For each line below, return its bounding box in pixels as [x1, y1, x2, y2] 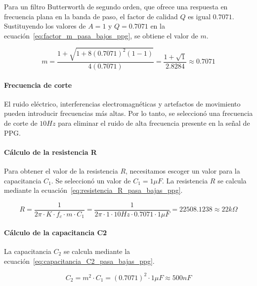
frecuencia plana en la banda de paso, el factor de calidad [4, 11, 178, 21]
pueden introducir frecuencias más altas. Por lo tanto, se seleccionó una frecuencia [4, 108, 253, 118]
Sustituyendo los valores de [4, 21, 86, 31]
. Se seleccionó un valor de [51, 175, 131, 185]
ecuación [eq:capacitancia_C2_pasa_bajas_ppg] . [4, 255, 155, 266]
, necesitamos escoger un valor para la [126, 165, 240, 176]
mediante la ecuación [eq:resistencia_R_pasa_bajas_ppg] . [4, 185, 183, 195]
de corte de [4, 117, 38, 128]
